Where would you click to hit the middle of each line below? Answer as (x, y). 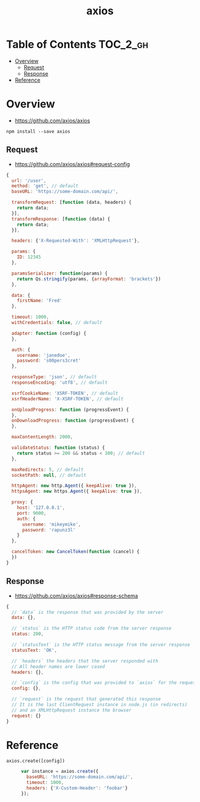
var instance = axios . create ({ (60, 772)
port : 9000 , (32, 513)
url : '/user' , (29, 181)
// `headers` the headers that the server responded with (85, 661)
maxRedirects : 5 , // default (48, 470)
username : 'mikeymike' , (51, 524)
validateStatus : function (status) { (58, 448)
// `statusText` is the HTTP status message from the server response (101, 645)
